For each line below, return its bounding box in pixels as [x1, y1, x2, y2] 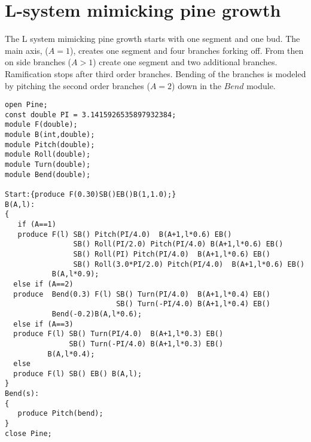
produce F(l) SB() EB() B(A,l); [13, 369, 142, 378]
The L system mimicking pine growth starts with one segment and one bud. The [5, 32, 300, 45]
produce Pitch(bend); [17, 409, 103, 418]
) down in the [172, 79, 221, 92]
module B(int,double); [5, 130, 95, 139]
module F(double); [5, 120, 78, 129]
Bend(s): [5, 389, 39, 398]
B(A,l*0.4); [47, 349, 95, 358]
